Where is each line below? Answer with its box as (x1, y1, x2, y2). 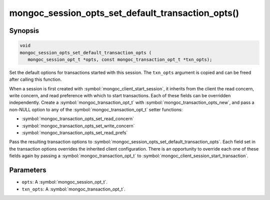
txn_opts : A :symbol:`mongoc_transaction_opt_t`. (21, 186, 126, 192)
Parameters (9, 166, 46, 175)
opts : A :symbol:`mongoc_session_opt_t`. (21, 179, 107, 185)
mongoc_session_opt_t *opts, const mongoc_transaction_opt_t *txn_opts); (27, 56, 212, 62)
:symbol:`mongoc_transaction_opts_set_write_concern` (21, 123, 135, 129)
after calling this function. (9, 76, 62, 82)
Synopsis (9, 26, 39, 35)
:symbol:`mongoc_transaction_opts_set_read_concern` (21, 116, 134, 122)
